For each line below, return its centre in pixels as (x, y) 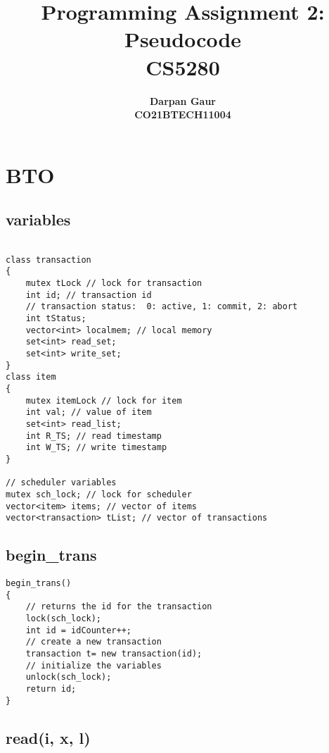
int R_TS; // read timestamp (93, 436)
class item (31, 377)
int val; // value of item (89, 412)
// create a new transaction (93, 642)
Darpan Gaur (183, 100)
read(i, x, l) (48, 737)
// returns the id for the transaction (119, 607)
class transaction (49, 260)
